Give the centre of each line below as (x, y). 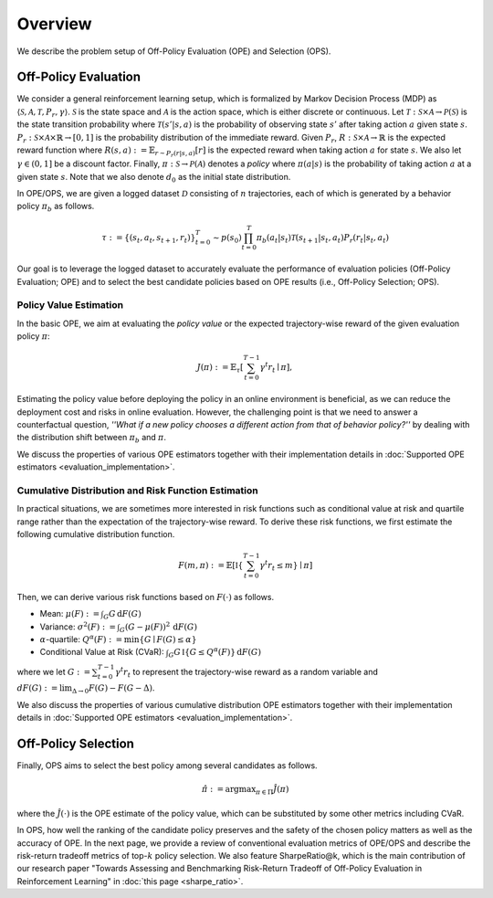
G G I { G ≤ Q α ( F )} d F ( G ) (215, 652)
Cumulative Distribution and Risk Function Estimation (138, 491)
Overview (54, 24)
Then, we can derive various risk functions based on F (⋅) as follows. (145, 597)
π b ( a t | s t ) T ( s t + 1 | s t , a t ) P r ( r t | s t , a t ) (323, 238)
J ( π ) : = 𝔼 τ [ (220, 368)
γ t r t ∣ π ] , (276, 368)
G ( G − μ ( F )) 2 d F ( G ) (158, 627)
